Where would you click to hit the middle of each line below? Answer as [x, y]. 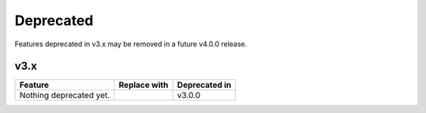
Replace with [144, 85]
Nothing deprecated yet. [65, 96]
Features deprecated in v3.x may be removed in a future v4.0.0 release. [131, 44]
